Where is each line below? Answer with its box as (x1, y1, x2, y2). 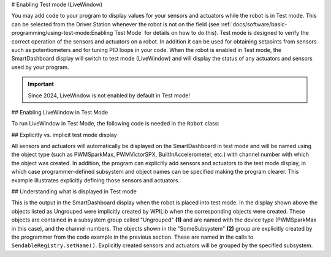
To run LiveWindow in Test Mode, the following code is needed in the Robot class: (11, 120, 220, 127)
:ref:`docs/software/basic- (221, 20, 287, 28)
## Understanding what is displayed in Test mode (11, 188, 137, 195)
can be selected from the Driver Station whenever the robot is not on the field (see (11, 20, 220, 28)
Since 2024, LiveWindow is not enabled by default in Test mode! (28, 92, 190, 99)
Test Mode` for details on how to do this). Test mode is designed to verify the (114, 29, 309, 37)
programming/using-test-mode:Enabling (11, 29, 113, 37)
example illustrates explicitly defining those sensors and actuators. (11, 176, 180, 184)
